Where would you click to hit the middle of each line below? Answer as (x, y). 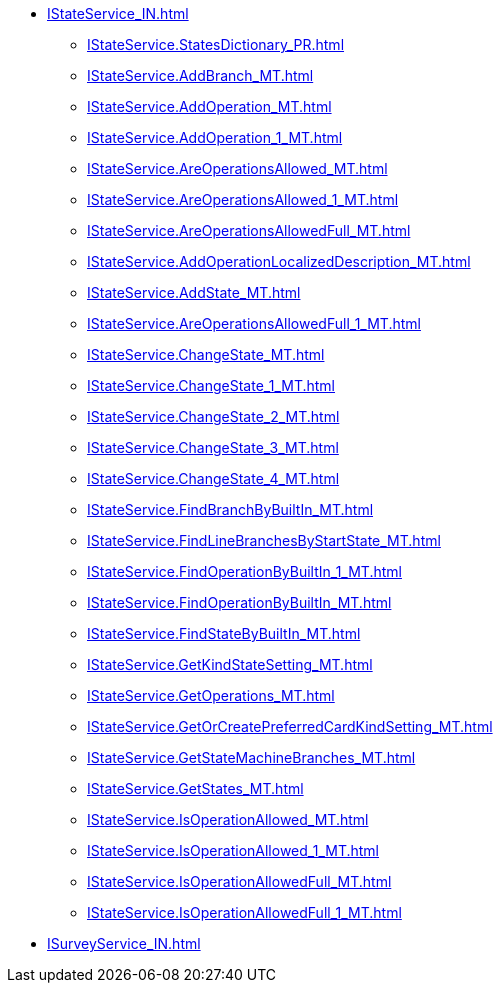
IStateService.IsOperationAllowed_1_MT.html (233, 850)
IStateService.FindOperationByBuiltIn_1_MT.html (244, 571)
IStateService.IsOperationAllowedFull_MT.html (239, 881)
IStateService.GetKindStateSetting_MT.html (230, 664)
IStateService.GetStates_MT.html (195, 788)
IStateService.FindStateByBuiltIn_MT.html (224, 633)
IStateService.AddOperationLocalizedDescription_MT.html (279, 261)
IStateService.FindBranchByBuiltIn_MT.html (230, 509)
